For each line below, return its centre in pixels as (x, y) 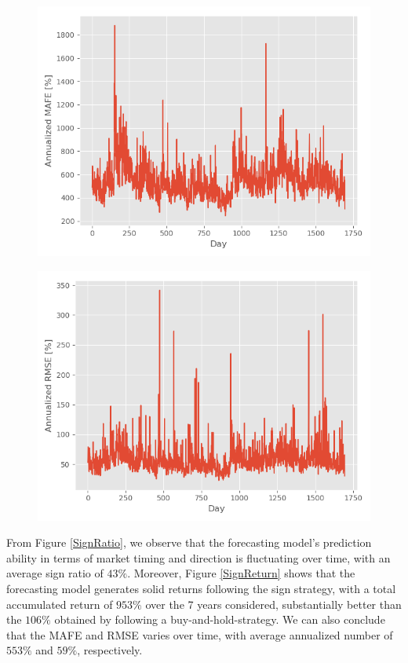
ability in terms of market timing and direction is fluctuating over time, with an (199, 557)
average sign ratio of (55, 573)
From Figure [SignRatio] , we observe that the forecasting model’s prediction (189, 542)
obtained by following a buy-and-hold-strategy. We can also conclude (220, 619)
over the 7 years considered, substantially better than (273, 604)
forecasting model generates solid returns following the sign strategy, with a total (201, 588)
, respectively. (110, 650)
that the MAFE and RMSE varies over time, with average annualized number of (200, 634)
